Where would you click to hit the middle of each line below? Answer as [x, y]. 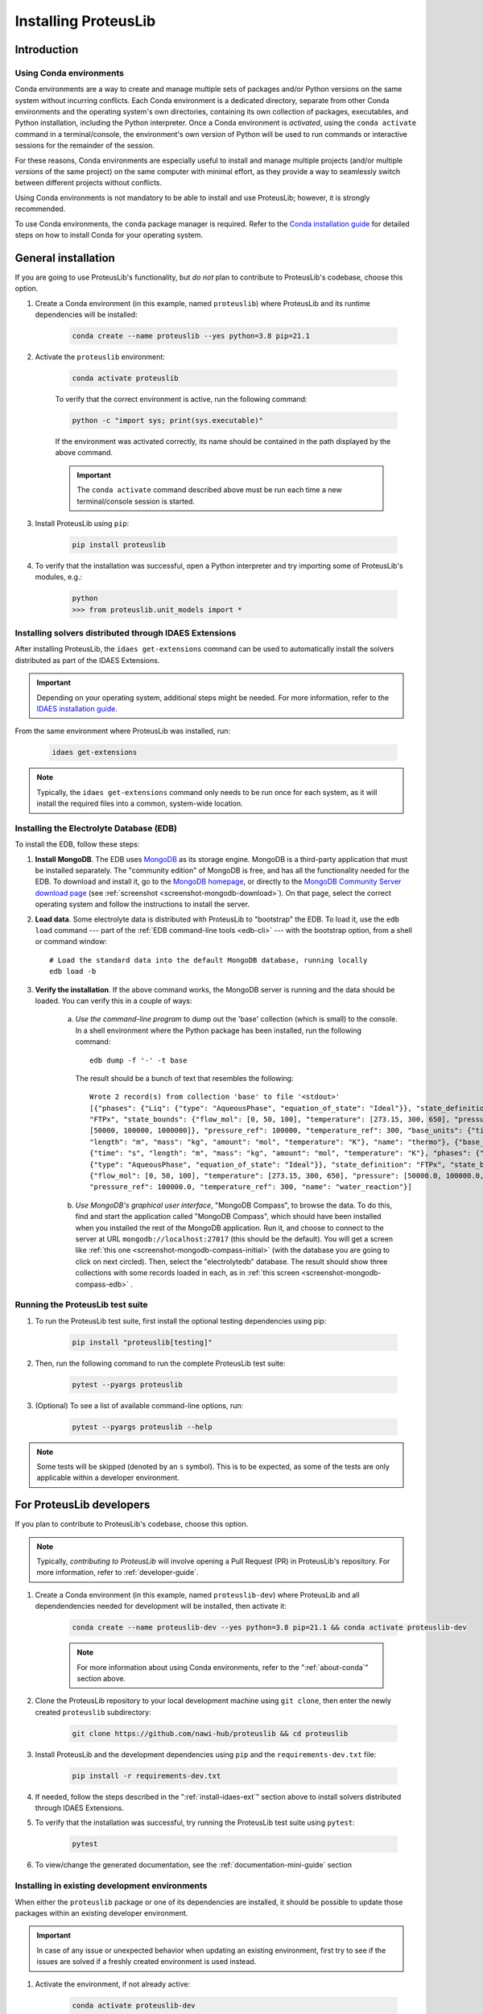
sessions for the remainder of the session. [85, 146]
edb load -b [73, 972]
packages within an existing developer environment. [101, 1912]
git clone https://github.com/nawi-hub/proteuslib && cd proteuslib [210, 1733]
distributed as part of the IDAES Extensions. [87, 660]
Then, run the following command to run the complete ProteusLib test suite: [160, 1363]
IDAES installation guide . [77, 708]
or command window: [71, 942]
